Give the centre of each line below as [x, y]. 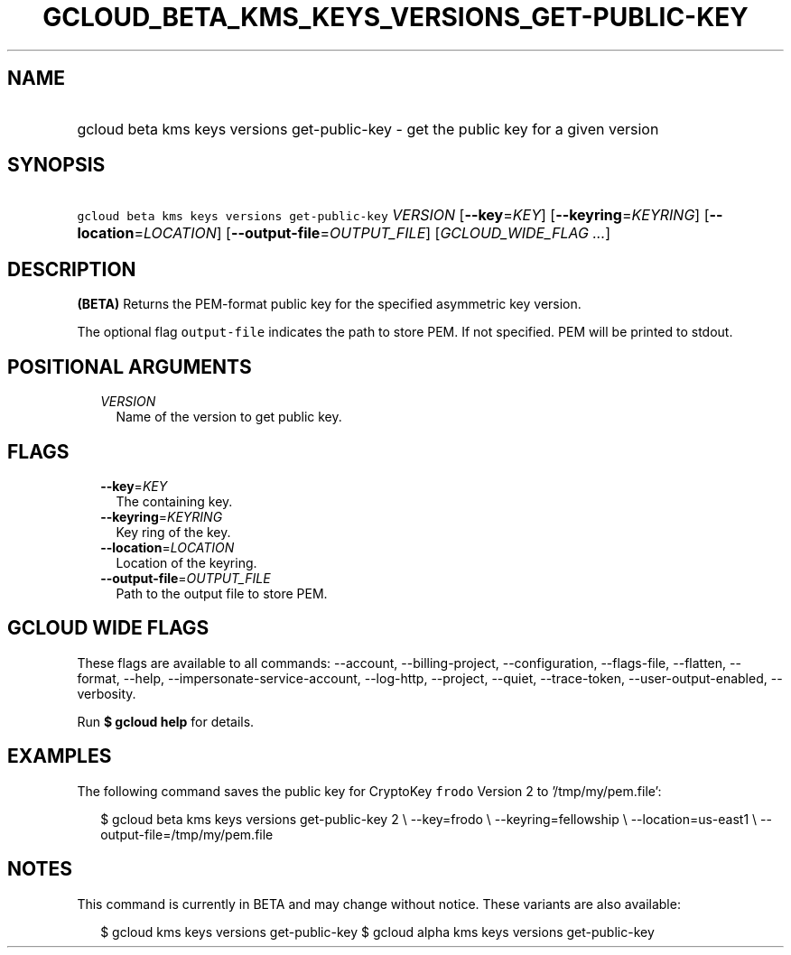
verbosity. [107, 693]
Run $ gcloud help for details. [166, 721]
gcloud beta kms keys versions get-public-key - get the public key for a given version [368, 129]
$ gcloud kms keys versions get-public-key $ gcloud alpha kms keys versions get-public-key [377, 932]
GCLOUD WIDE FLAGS [108, 628]
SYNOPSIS [56, 165]
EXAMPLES [60, 756]
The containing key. [174, 501]
